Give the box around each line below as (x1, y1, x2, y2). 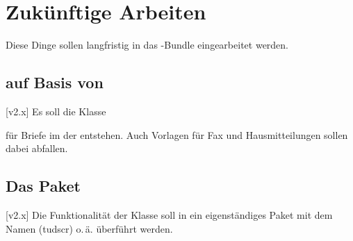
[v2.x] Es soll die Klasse (6, 103, 106, 118)
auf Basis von (6, 72, 104, 93)
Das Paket (6, 175, 81, 197)
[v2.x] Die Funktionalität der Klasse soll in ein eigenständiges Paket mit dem (6, 207, 333, 222)
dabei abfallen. (6, 141, 68, 156)
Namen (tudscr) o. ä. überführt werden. (6, 221, 173, 235)
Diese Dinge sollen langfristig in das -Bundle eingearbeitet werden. (6, 38, 289, 52)
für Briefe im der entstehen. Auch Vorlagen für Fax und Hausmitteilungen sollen (6, 127, 348, 142)
